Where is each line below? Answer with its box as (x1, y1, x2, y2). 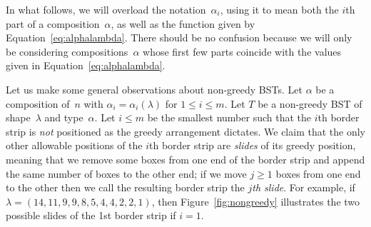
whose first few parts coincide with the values (143, 44, 342, 59)
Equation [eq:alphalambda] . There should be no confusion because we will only (6, 30, 352, 45)
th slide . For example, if (252, 180, 355, 195)
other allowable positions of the (6, 138, 143, 153)
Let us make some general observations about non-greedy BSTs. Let (6, 81, 303, 96)
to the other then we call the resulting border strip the (6, 180, 245, 195)
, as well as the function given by (111, 16, 255, 31)
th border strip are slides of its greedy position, (149, 138, 356, 153)
